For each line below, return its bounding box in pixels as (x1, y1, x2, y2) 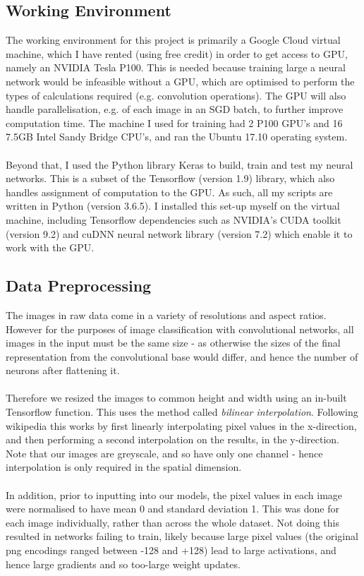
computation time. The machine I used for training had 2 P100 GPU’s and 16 (6, 115, 343, 130)
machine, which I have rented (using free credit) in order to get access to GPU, (6, 46, 348, 61)
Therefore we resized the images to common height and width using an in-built (6, 390, 347, 405)
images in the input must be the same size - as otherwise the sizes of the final (6, 335, 341, 350)
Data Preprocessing (6, 275, 152, 296)
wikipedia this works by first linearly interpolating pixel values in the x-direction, (6, 418, 357, 433)
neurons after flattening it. (6, 363, 120, 378)
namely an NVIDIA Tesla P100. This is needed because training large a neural (6, 60, 346, 75)
